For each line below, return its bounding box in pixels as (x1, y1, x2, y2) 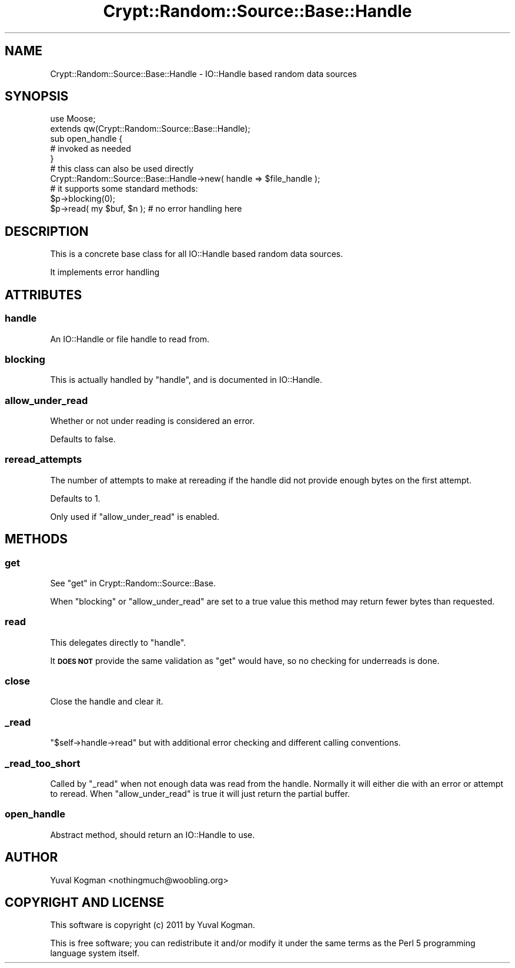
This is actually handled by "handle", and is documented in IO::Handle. (50, 375, 322, 385)
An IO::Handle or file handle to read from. (50, 333, 209, 344)
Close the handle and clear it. (50, 696, 163, 707)
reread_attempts (5, 453, 82, 466)
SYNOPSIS (5, 89, 69, 104)
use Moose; (50, 114, 96, 124)
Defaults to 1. (50, 493, 101, 503)
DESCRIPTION (5, 223, 89, 239)
